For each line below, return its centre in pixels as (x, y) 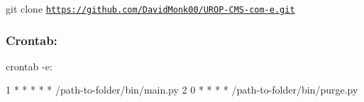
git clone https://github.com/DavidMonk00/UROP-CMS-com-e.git (150, 8)
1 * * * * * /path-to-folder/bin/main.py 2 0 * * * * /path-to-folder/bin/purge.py (182, 90)
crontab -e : (29, 66)
